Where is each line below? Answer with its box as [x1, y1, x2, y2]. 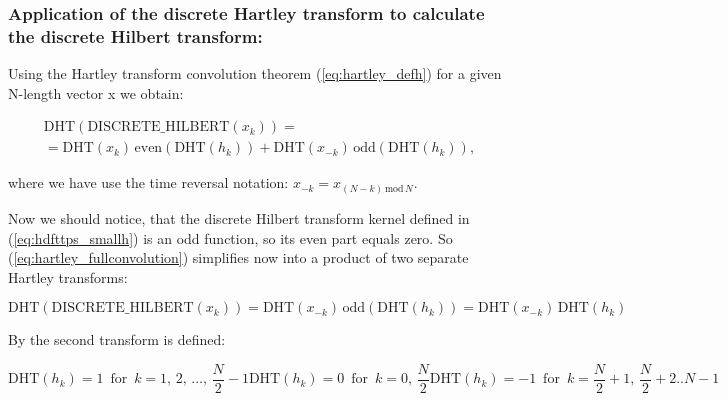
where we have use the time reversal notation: [8, 172, 289, 193]
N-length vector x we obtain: [8, 82, 184, 103]
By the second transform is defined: [8, 329, 226, 350]
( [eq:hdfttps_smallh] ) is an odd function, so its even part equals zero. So [8, 227, 453, 248]
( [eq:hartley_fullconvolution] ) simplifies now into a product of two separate [8, 247, 469, 268]
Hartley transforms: [8, 266, 128, 287]
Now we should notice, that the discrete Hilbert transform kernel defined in [8, 207, 470, 228]
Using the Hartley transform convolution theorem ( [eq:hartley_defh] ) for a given [8, 63, 502, 84]
